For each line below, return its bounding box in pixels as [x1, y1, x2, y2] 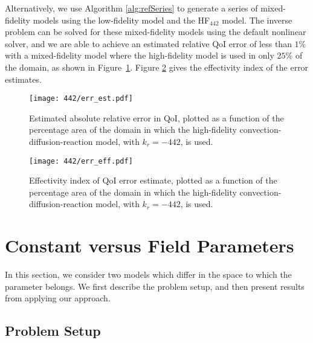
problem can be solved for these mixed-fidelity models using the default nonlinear [5, 25, 306, 38]
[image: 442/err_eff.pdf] [29, 156, 133, 165]
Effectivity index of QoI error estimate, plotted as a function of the [29, 174, 277, 187]
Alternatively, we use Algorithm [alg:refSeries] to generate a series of [5, 2, 258, 14]
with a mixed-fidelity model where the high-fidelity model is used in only [5, 49, 274, 62]
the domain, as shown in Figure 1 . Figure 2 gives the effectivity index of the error [5, 60, 309, 73]
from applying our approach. [5, 292, 111, 304]
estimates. [5, 72, 42, 85]
